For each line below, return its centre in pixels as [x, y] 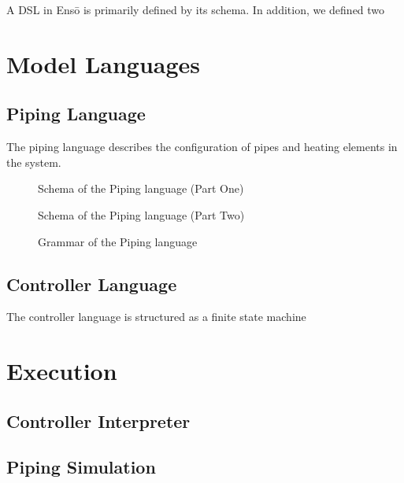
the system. [34, 162]
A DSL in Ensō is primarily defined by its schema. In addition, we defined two [196, 9]
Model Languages [104, 63]
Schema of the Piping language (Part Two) [141, 214]
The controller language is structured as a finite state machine [156, 317]
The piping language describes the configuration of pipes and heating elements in [202, 147]
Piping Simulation [81, 467]
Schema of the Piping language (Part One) [141, 188]
